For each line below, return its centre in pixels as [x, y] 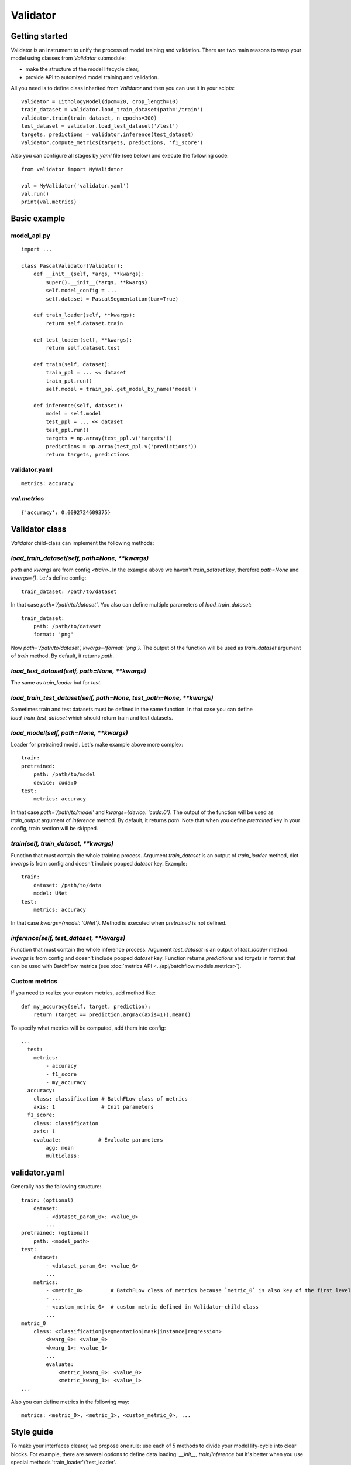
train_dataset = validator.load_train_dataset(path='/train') [112, 110]
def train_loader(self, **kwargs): [84, 315]
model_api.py [31, 236]
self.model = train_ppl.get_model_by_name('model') [121, 389]
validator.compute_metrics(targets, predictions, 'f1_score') [112, 142]
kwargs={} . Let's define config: [49, 578]
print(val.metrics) [49, 202]
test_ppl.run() [68, 430]
